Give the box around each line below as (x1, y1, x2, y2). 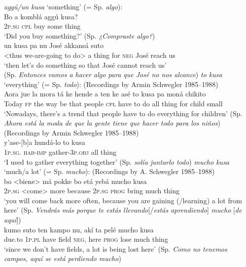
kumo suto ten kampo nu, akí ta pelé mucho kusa (4, 224, 154, 234)
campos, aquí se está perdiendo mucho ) (4, 253, 121, 264)
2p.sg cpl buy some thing (4, 21, 81, 31)
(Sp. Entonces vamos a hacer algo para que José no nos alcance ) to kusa (4, 69, 222, 80)
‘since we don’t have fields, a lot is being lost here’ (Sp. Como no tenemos (4, 243, 227, 254)
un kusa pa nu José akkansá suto (4, 40, 104, 50)
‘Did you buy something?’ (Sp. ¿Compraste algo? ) (4, 30, 155, 41)
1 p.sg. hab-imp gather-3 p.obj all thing (4, 146, 116, 157)
